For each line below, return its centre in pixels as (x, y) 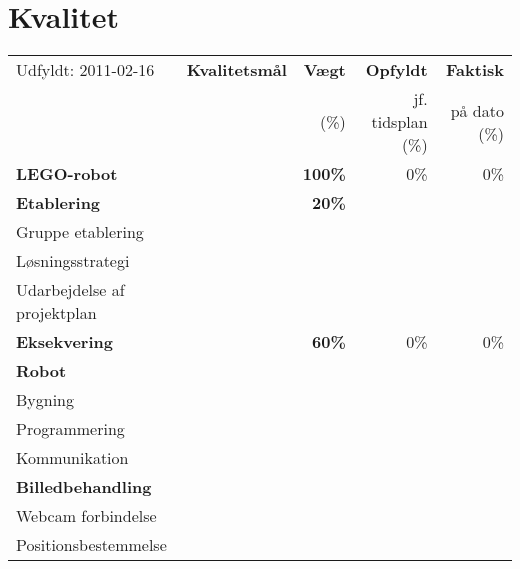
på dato (477, 110)
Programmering (70, 429)
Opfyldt (396, 70)
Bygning (45, 400)
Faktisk (475, 70)
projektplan (56, 313)
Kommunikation (72, 458)
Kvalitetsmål (236, 70)
